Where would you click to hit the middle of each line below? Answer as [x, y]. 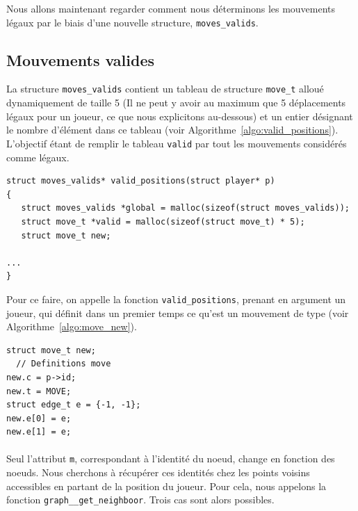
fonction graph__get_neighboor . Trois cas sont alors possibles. [140, 500]
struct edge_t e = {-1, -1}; [74, 405]
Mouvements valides [81, 59]
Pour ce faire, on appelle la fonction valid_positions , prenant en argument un [176, 299]
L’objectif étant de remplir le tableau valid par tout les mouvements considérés [177, 143]
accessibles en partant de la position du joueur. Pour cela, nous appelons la [166, 486]
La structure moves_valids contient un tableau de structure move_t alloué [165, 89]
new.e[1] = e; [39, 432]
